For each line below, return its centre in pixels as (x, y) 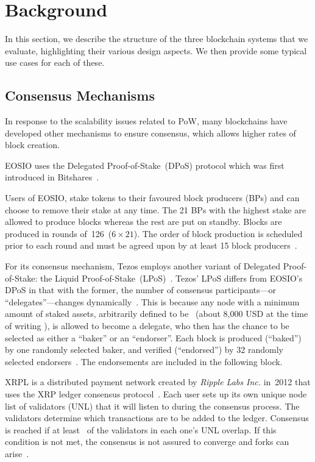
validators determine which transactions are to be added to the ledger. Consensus (157, 418)
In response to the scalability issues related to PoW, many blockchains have (146, 121)
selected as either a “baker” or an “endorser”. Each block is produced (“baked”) (153, 337)
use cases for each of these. (55, 62)
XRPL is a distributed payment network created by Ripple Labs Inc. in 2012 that (158, 382)
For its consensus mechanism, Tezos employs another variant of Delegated (143, 266)
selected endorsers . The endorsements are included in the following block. (144, 361)
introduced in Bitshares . (52, 177)
